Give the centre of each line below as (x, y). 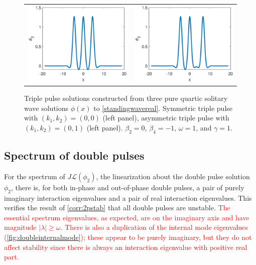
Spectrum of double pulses (74, 155)
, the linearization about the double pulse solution (173, 176)
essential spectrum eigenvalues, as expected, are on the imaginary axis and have (127, 217)
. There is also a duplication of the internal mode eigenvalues (154, 227)
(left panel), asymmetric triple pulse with (166, 118)
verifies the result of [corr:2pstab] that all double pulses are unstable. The (117, 208)
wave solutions (46, 108)
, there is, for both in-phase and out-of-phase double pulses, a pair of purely (128, 187)
